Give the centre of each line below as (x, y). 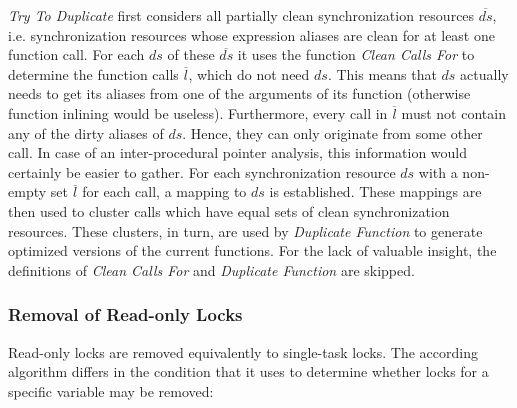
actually (484, 73)
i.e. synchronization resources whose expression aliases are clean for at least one (251, 34)
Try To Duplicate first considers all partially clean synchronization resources (241, 15)
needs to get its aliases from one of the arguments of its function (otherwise (239, 93)
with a (438, 171)
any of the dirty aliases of (86, 132)
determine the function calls (93, 73)
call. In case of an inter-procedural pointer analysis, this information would (238, 152)
